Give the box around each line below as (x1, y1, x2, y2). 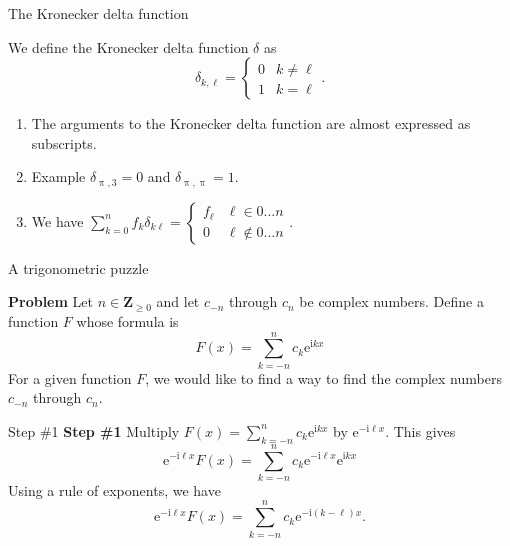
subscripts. (31, 132, 97, 153)
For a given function (8, 367, 132, 388)
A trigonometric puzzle (8, 257, 149, 278)
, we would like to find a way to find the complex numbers (145, 367, 502, 388)
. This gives (385, 420, 456, 441)
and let (156, 291, 200, 312)
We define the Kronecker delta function (8, 36, 249, 57)
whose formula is (76, 311, 179, 332)
